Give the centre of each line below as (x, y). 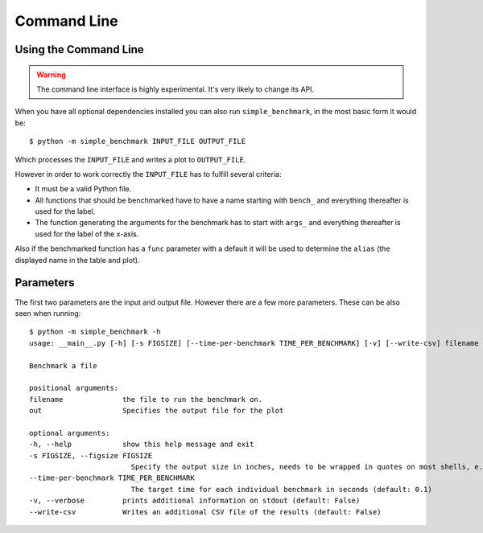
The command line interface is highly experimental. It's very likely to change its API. (175, 89)
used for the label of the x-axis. (87, 234)
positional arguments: (74, 388)
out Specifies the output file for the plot (157, 411)
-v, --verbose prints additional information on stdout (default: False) (195, 501)
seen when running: (48, 313)
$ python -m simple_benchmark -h (95, 332)
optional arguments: (70, 433)
